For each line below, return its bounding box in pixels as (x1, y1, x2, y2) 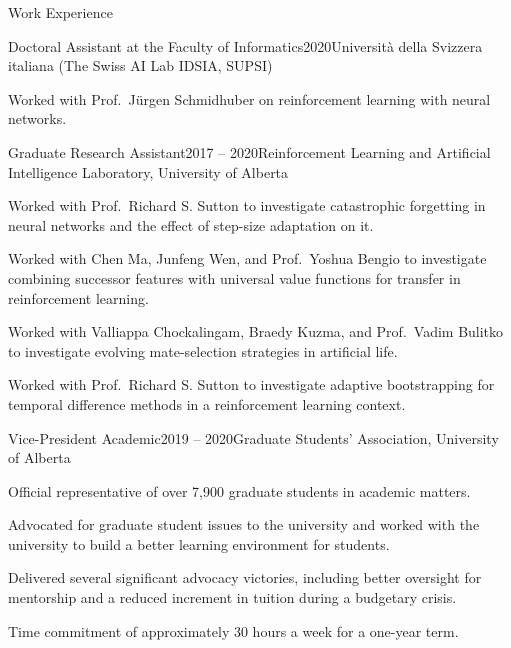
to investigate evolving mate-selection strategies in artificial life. (8, 340, 398, 361)
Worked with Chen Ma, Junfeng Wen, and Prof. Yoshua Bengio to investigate (8, 248, 487, 269)
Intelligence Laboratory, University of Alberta (8, 161, 289, 182)
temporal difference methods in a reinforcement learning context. (8, 393, 406, 414)
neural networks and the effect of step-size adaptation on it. (8, 214, 374, 235)
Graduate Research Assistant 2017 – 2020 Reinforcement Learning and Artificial (8, 141, 491, 162)
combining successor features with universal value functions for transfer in (8, 267, 461, 288)
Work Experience (8, 2, 113, 22)
